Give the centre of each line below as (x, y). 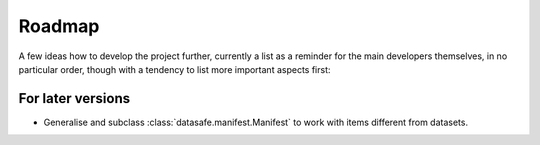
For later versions (74, 98)
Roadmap (59, 26)
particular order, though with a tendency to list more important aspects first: (174, 69)
